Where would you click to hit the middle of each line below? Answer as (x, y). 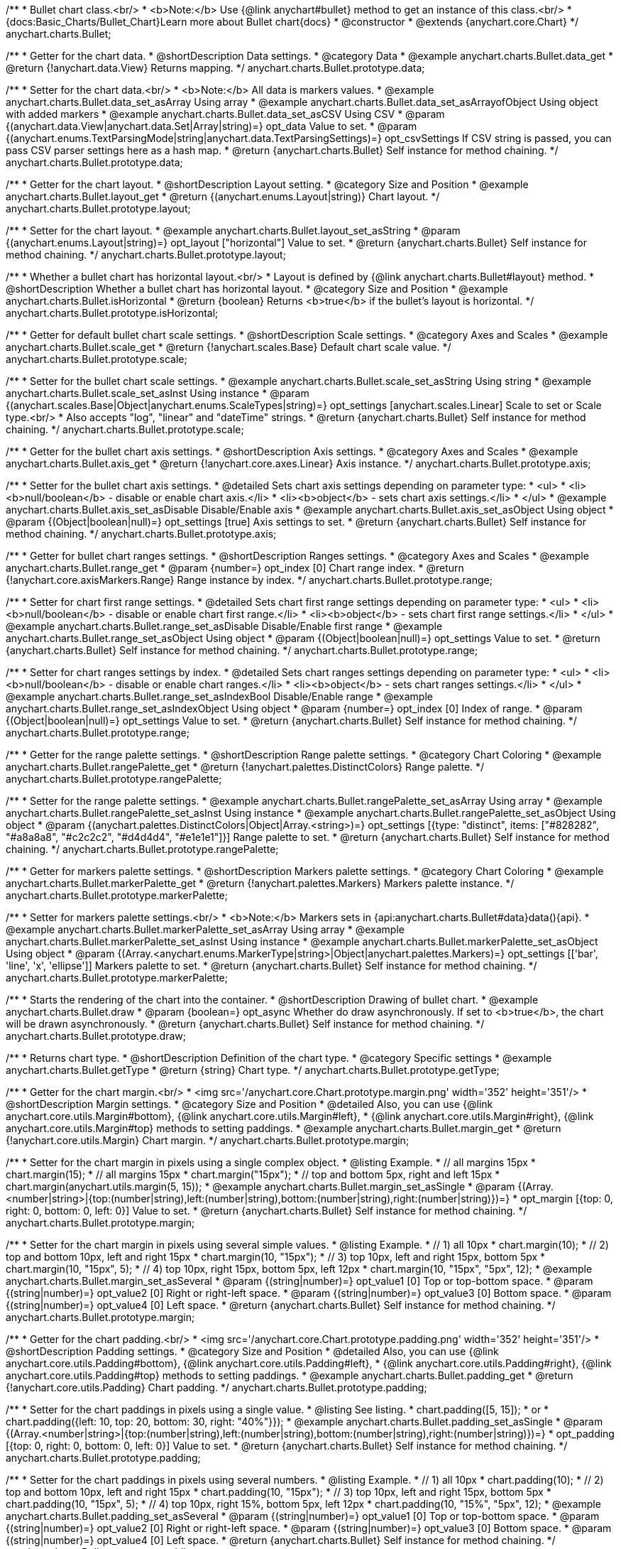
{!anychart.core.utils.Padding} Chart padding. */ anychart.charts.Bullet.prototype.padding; (216, 1387)
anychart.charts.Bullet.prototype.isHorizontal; (112, 313)
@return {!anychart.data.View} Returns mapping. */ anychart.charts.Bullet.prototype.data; (215, 68)
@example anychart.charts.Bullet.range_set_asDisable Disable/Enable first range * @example (224, 626)
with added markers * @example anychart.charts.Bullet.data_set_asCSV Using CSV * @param (225, 114)
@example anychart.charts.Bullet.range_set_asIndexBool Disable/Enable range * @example (219, 696)
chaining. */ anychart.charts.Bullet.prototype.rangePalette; (142, 849)
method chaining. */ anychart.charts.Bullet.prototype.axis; (141, 534)
